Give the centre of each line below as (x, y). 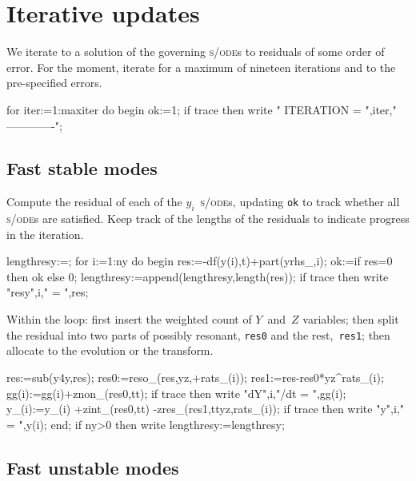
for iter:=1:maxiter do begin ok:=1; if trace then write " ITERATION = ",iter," (202, 109)
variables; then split (351, 319)
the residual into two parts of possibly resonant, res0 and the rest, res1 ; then (198, 334)
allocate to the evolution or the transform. (110, 350)
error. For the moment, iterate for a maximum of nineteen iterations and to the (201, 67)
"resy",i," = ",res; (48, 292)
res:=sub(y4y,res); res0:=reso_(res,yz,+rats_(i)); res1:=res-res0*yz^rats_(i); (195, 377)
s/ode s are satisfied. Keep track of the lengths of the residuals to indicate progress (208, 219)
